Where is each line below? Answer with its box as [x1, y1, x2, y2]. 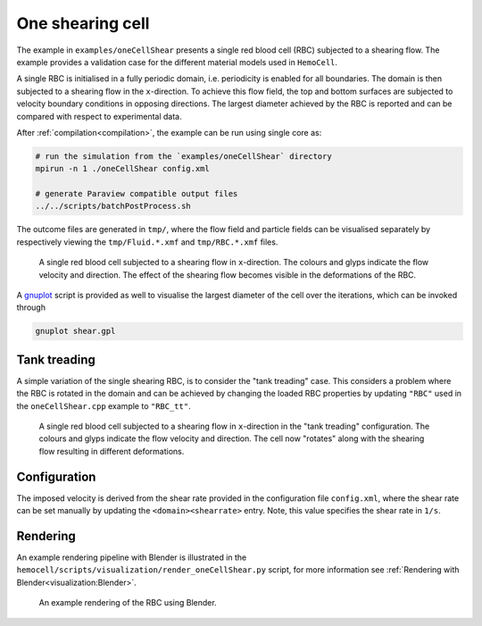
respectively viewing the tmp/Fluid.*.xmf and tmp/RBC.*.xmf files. [16, 237, 278, 247]
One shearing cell [16, 13, 150, 33]
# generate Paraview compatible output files [35, 188, 238, 199]
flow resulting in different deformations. [38, 446, 185, 456]
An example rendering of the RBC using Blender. [38, 597, 218, 608]
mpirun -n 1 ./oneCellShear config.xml [35, 163, 210, 174]
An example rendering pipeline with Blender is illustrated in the [16, 552, 247, 563]
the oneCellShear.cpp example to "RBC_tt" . [16, 400, 191, 411]
